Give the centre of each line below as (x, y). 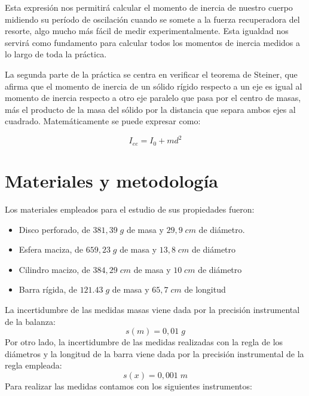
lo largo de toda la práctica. (56, 54)
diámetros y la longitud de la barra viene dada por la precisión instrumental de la (154, 353)
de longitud (205, 289)
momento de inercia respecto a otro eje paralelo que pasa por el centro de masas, (153, 98)
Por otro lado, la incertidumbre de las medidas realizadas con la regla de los (144, 342)
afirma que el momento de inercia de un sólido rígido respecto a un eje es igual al (154, 86)
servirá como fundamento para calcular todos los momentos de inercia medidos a (153, 42)
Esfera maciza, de (51, 249)
